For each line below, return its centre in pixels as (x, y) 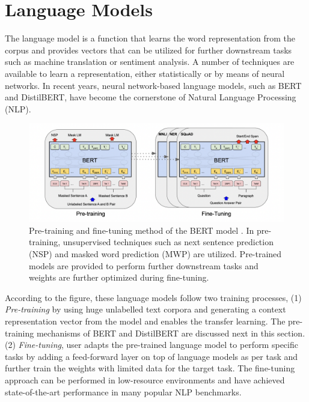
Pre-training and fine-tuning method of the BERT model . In (142, 230)
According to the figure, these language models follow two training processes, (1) (153, 297)
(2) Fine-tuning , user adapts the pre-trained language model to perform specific (151, 345)
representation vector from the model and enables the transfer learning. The (145, 321)
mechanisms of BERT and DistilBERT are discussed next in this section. (171, 333)
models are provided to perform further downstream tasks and (144, 265)
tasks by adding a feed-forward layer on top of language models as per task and (151, 356)
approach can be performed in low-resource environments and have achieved (145, 379)
